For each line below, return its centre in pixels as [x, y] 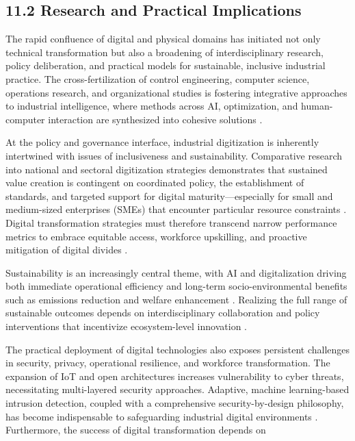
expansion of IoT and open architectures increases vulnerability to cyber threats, [175, 376]
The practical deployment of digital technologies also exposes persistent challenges [178, 349]
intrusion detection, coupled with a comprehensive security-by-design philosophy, [175, 403]
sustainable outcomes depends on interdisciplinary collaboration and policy [163, 313]
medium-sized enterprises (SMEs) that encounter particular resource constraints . [176, 209]
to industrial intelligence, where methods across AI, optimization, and [152, 106]
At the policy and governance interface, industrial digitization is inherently [162, 142]
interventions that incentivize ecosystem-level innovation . [126, 326]
